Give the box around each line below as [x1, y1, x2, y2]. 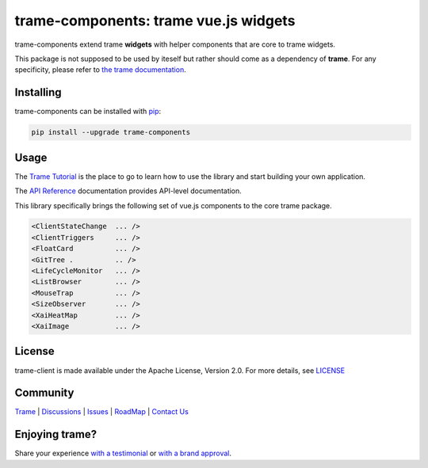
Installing [14, 86, 63, 99]
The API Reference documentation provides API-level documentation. [14, 186, 242, 196]
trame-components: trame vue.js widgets [14, 12, 296, 29]
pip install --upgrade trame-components [31, 127, 190, 137]
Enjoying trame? [14, 428, 97, 441]
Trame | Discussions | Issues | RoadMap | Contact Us [14, 407, 189, 417]
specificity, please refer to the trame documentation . [14, 65, 186, 74]
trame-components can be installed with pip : [14, 107, 162, 116]
